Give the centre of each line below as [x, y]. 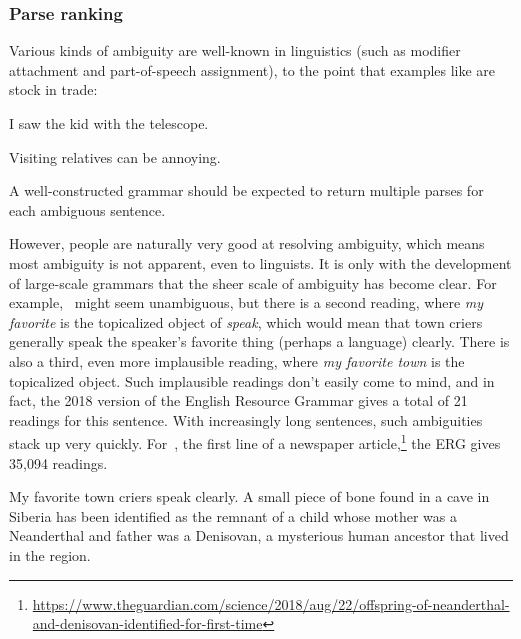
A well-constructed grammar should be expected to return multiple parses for [246, 190]
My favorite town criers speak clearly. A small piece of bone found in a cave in [249, 496]
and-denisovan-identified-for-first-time [147, 623]
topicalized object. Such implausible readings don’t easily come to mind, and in [252, 380]
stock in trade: [53, 89]
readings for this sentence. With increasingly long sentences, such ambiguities [246, 419]
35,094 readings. [58, 462]
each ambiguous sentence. [87, 209]
